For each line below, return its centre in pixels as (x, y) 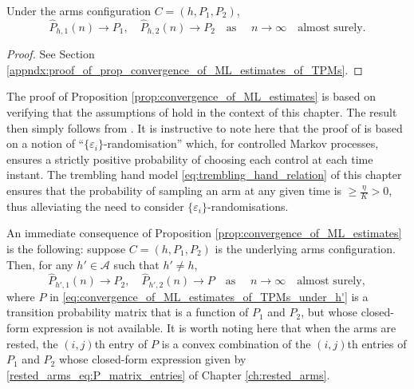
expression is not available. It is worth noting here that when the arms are (215, 328)
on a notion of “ (45, 143)
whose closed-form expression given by (152, 359)
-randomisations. (248, 206)
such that (136, 264)
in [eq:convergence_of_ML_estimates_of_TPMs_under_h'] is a (209, 296)
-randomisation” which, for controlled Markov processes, (241, 143)
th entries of (377, 343)
